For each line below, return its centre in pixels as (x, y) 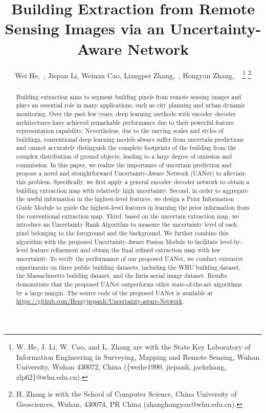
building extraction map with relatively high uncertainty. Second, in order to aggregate (132, 190)
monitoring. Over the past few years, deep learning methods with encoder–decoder (126, 113)
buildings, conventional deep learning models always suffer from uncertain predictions (130, 139)
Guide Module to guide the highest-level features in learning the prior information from (133, 208)
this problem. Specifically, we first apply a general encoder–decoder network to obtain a (133, 182)
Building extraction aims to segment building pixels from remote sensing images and (129, 96)
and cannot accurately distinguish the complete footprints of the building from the (126, 148)
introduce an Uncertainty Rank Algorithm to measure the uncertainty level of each (127, 224)
